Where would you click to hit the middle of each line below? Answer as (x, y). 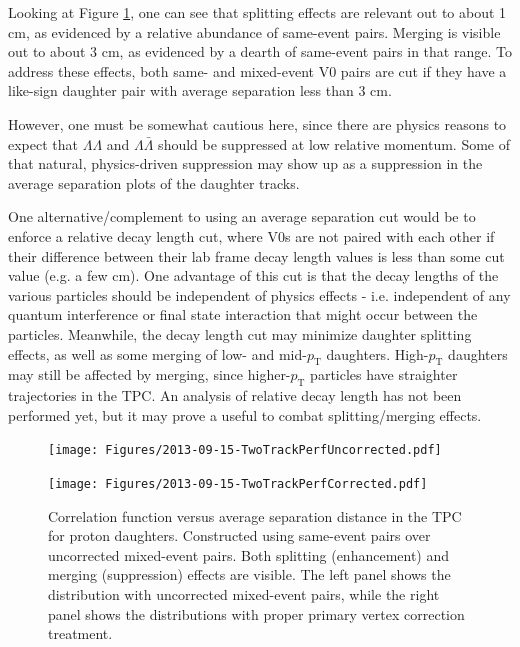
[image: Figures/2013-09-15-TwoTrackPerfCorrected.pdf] (238, 483)
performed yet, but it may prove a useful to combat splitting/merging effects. (245, 414)
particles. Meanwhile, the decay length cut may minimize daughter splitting (240, 333)
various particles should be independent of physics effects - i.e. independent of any (259, 294)
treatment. (80, 633)
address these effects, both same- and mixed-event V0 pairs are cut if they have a (257, 70)
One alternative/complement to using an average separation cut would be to (242, 216)
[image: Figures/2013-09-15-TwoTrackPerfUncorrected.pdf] (245, 450)
